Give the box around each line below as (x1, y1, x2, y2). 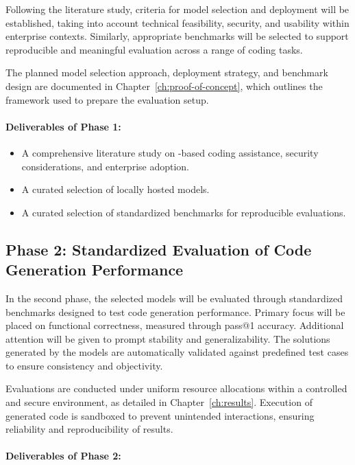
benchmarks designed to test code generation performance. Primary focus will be (5, 304, 345, 319)
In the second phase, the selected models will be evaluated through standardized (5, 291, 343, 305)
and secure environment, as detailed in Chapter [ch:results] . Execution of (5, 395, 313, 409)
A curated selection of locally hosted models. (21, 182, 210, 196)
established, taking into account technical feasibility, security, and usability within (5, 15, 350, 30)
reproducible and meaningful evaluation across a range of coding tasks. (5, 42, 303, 56)
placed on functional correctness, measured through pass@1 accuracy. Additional (5, 318, 344, 332)
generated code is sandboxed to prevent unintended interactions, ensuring (5, 408, 315, 422)
